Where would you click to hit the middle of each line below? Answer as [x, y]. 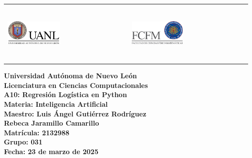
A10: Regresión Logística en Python [65, 94]
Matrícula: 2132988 [37, 132]
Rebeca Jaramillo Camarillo [52, 123]
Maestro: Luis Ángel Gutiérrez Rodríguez [75, 113]
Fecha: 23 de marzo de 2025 [51, 151]
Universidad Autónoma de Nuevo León [71, 76]
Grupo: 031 [23, 142]
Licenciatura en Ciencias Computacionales [76, 85]
